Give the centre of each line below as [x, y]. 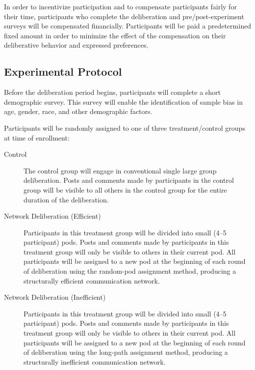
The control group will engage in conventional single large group [120, 170]
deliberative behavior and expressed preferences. [76, 45]
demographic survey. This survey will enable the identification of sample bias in [124, 101]
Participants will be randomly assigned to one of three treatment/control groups [125, 128]
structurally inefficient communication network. [95, 361]
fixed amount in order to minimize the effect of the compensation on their [115, 35]
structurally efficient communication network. [92, 280]
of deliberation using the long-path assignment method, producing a [126, 352]
